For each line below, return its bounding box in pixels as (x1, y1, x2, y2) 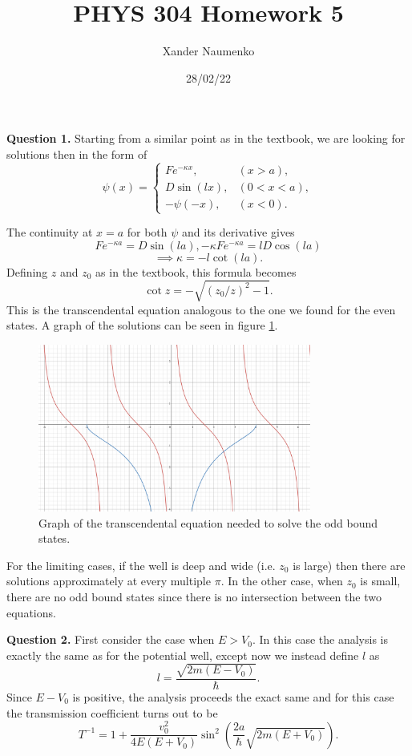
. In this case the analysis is (252, 631, 389, 648)
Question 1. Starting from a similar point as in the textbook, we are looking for (6, 130, 406, 147)
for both (127, 224, 168, 241)
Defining (6, 263, 48, 280)
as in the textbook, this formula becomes (95, 263, 297, 280)
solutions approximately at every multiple (6, 572, 211, 589)
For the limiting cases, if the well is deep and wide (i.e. (6, 556, 276, 573)
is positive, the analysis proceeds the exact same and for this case (72, 688, 394, 705)
